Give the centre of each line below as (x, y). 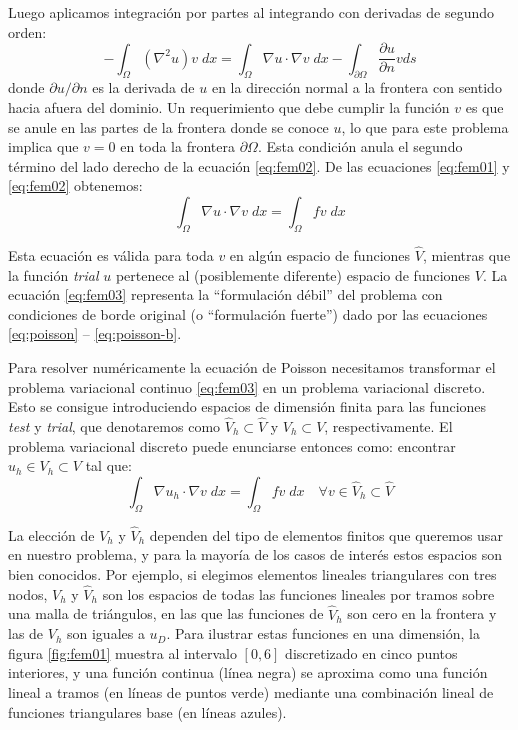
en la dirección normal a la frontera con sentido (356, 87)
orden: (27, 31)
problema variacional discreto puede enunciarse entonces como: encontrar (232, 445)
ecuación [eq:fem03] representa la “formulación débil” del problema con (225, 294)
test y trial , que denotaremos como (114, 426)
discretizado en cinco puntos (371, 652)
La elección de (51, 534)
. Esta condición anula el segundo (360, 146)
